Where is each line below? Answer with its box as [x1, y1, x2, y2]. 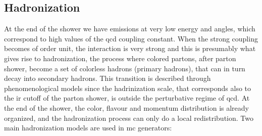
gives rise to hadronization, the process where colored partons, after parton [4, 53, 236, 63]
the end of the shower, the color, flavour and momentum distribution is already [4, 102, 249, 113]
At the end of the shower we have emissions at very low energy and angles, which [4, 23, 255, 34]
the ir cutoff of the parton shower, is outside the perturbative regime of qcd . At [4, 93, 250, 103]
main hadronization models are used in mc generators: [4, 122, 172, 133]
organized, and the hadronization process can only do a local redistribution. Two [4, 112, 253, 123]
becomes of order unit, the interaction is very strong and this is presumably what [4, 43, 256, 54]
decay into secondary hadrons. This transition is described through [4, 73, 211, 83]
